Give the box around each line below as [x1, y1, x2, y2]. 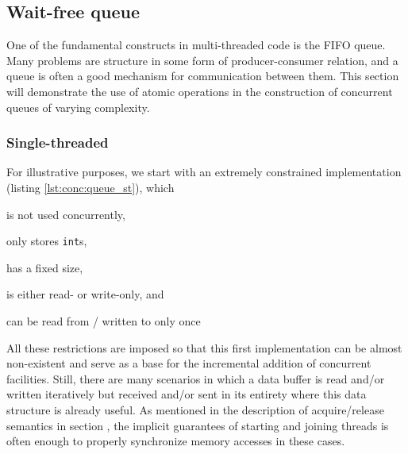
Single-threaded [6, 133, 109, 152]
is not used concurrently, [6, 206, 125, 222]
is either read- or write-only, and [6, 286, 164, 302]
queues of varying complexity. [6, 98, 150, 115]
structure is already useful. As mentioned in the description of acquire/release [6, 401, 384, 417]
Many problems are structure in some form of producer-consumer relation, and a [6, 52, 398, 68]
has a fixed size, [6, 259, 83, 275]
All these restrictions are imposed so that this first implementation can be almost [6, 339, 402, 356]
